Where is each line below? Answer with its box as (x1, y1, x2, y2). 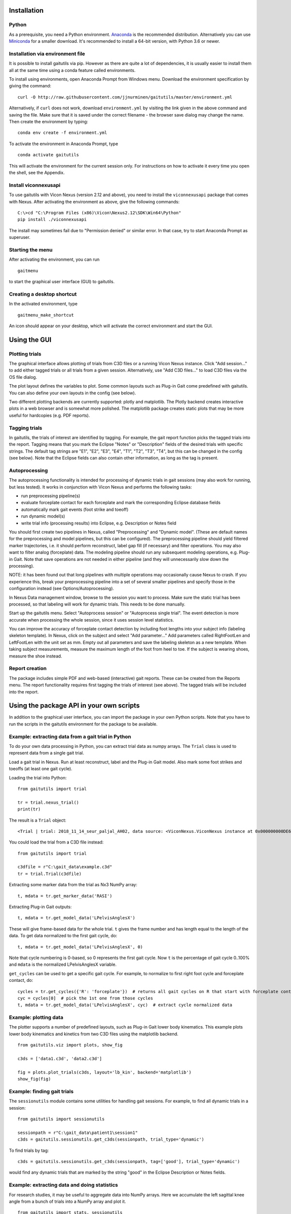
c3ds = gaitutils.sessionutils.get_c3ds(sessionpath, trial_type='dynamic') (17, 1137, 205, 1142)
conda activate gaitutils (17, 152, 80, 158)
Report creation (9, 665, 47, 672)
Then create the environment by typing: (9, 119, 88, 125)
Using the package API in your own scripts (9, 702, 140, 710)
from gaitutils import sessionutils (17, 1116, 105, 1122)
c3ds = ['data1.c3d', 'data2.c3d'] (17, 1056, 102, 1062)
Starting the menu (9, 246, 53, 253)
